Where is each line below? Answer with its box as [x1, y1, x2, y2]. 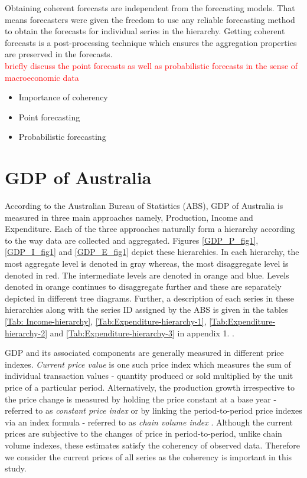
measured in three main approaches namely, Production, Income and [5, 211, 253, 223]
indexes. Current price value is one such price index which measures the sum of [5, 358, 291, 370]
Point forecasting [18, 110, 80, 123]
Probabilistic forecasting [18, 130, 106, 143]
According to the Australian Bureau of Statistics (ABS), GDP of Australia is [5, 199, 283, 212]
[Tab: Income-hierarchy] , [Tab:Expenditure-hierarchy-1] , [5, 315, 207, 327]
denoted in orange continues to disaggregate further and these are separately [5, 280, 282, 293]
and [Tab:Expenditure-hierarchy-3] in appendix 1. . [50, 326, 234, 339]
